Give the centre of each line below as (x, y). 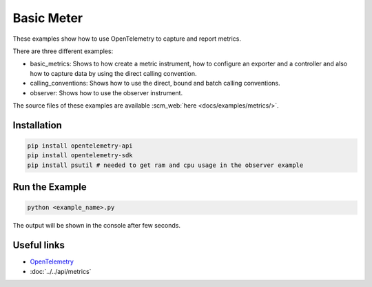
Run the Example (50, 187)
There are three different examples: (63, 51)
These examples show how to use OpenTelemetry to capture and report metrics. (127, 39)
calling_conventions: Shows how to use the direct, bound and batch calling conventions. (155, 83)
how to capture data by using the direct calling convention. (113, 73)
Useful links (39, 245)
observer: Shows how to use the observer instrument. (106, 92)
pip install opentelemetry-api (80, 146)
